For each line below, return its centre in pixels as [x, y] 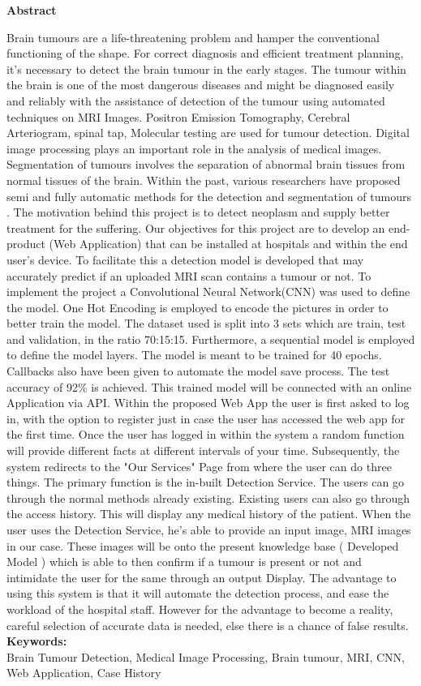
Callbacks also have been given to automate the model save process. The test [198, 371]
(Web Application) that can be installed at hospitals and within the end [228, 244]
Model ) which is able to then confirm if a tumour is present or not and [184, 562]
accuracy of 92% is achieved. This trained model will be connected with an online [209, 386]
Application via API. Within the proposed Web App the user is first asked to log [208, 403]
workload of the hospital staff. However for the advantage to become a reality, [200, 609]
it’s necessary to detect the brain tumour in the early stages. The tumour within [206, 69]
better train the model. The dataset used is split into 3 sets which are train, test [206, 323]
